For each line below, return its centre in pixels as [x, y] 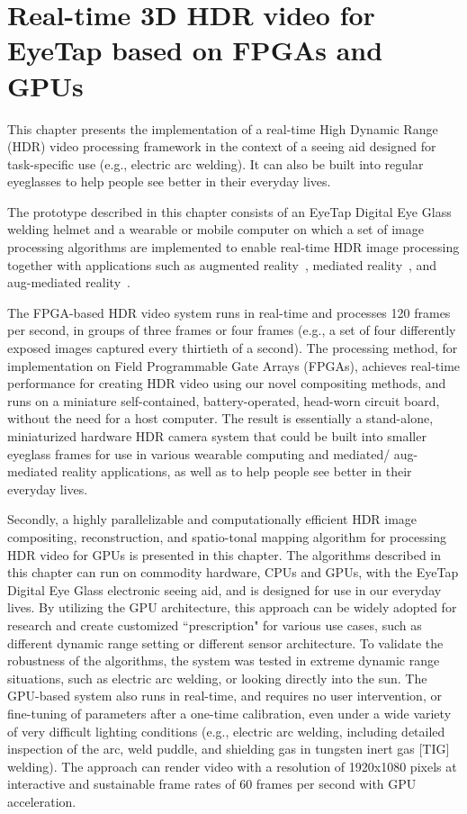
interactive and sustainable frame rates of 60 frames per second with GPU [212, 784]
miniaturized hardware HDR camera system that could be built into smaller [217, 436]
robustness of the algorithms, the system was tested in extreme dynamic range [224, 660]
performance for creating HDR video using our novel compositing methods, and [227, 383]
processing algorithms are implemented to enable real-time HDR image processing [233, 247]
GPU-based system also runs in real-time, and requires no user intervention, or [225, 696]
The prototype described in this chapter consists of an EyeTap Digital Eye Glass [229, 211]
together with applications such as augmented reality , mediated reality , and [222, 264]
